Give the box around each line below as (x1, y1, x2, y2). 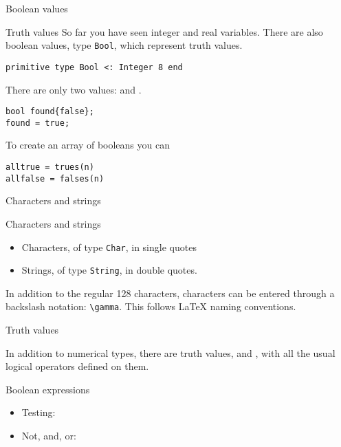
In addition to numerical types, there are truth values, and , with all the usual (5, 345, 335, 360)
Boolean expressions (5, 382, 90, 396)
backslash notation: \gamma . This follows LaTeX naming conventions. (5, 299, 296, 314)
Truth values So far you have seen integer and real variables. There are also (5, 24, 323, 39)
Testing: (21, 405, 56, 419)
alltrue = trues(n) (5, 162, 94, 172)
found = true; (5, 118, 70, 128)
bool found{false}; (5, 107, 94, 117)
